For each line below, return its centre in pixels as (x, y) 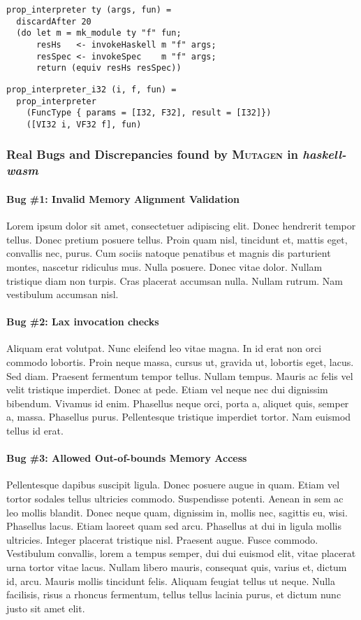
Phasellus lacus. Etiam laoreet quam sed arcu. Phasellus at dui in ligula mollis (174, 526)
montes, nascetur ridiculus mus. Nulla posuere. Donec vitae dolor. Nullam (164, 266)
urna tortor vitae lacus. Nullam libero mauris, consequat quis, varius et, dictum (177, 567)
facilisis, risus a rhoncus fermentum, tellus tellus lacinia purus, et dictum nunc (174, 594)
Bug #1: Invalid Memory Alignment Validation (123, 198)
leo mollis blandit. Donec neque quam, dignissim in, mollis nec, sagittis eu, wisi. (177, 512)
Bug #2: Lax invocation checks (83, 322)
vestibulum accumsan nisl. (62, 294)
